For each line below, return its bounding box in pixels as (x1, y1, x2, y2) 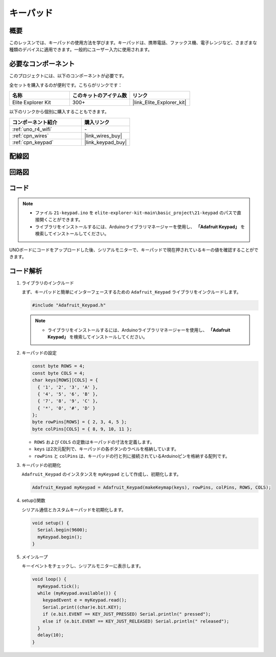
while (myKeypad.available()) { (37, 591, 117, 596)
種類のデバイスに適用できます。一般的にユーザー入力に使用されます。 (9, 46, 152, 52)
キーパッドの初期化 (21, 462, 61, 468)
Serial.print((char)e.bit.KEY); (42, 604, 122, 610)
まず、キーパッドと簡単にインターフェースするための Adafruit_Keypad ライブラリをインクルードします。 (21, 289, 241, 295)
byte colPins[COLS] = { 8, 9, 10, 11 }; (32, 426, 132, 432)
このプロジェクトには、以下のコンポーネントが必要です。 (9, 73, 127, 79)
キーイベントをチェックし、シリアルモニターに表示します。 (21, 563, 144, 569)
